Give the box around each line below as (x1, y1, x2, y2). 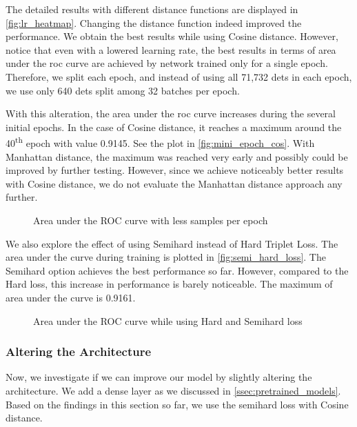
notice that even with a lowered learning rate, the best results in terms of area (6, 42, 336, 57)
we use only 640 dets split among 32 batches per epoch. (6, 83, 240, 97)
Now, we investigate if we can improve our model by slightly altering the (6, 370, 312, 384)
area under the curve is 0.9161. (6, 290, 136, 304)
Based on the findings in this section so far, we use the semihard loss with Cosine (6, 397, 349, 411)
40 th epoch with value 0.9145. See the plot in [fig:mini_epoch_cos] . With (6, 134, 315, 150)
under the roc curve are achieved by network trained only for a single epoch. (6, 56, 328, 70)
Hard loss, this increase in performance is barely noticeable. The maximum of (6, 277, 333, 291)
